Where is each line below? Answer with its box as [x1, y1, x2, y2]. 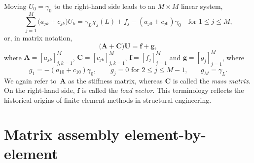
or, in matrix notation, [4, 32, 73, 42]
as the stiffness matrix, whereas [68, 75, 163, 85]
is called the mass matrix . [173, 75, 251, 85]
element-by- [124, 123, 206, 144]
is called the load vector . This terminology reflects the [81, 85, 244, 95]
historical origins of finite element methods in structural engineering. [4, 94, 212, 105]
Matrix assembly [4, 123, 120, 144]
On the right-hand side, [4, 85, 75, 95]
